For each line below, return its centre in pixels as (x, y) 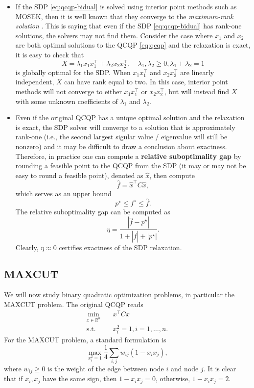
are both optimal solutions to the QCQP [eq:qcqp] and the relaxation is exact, (133, 45)
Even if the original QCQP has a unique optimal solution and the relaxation (130, 117)
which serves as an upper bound (63, 194)
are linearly (197, 72)
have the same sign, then (80, 378)
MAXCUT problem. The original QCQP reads (74, 304)
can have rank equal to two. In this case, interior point (146, 82)
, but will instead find (196, 91)
